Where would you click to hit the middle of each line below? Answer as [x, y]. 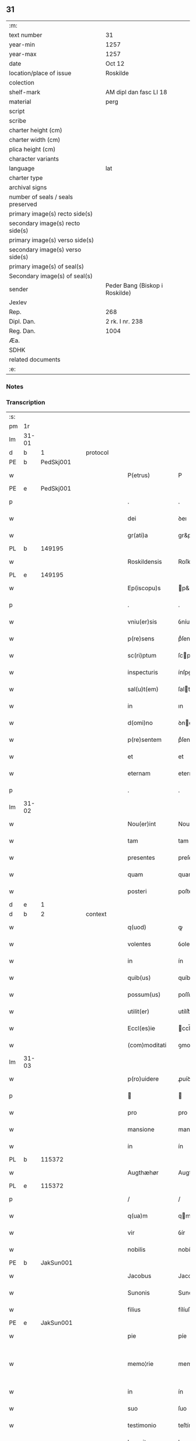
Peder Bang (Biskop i [134, 285]
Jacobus [139, 1276]
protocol [97, 452]
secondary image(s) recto [45, 223]
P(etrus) [139, 475]
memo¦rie [140, 1364]
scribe [17, 121]
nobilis [136, 1249]
